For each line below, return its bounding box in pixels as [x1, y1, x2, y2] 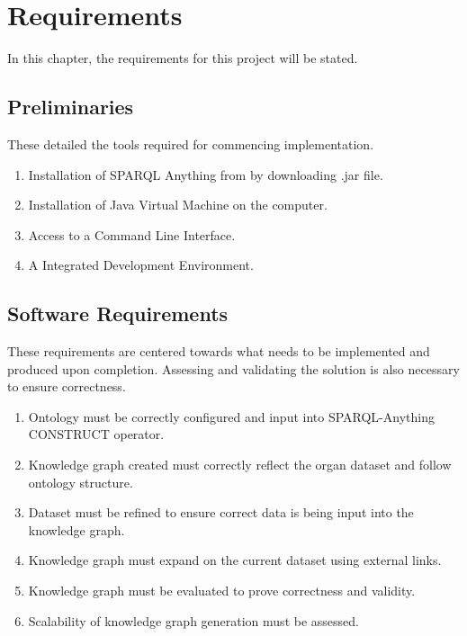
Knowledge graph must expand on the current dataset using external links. [28, 551, 442, 569]
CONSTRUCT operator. [28, 425, 165, 443]
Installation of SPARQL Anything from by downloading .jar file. [28, 165, 383, 184]
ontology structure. [28, 472, 133, 491]
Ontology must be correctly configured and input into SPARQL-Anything [28, 407, 435, 425]
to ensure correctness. [7, 377, 126, 396]
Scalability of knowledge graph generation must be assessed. [28, 611, 359, 630]
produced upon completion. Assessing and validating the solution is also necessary [7, 359, 460, 378]
